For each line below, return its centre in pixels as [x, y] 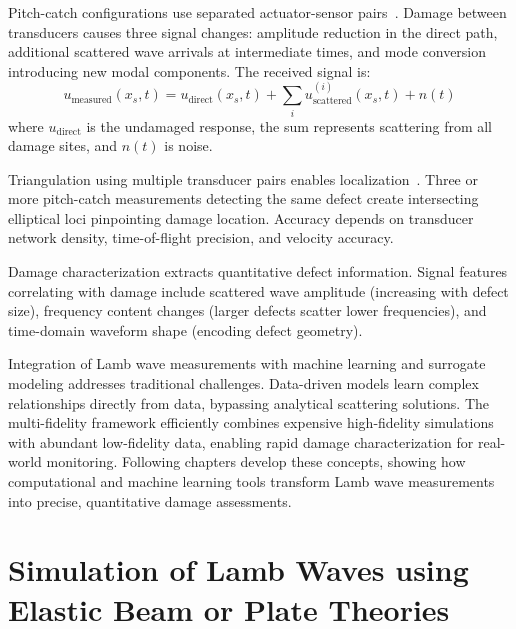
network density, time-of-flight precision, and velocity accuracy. [201, 237]
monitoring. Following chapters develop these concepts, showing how [256, 461]
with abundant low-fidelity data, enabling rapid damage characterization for [241, 441]
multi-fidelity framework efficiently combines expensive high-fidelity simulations [251, 422]
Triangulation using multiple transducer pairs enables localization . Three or [243, 178]
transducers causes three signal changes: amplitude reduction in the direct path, [253, 31]
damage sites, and [63, 145]
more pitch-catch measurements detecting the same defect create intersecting [243, 198]
